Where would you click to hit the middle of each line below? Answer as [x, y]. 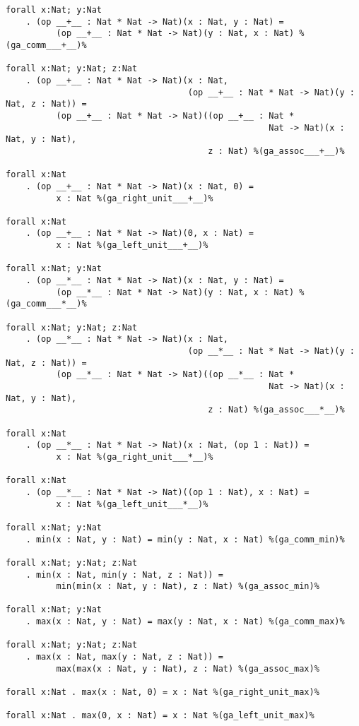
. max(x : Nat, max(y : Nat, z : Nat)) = [124, 657]
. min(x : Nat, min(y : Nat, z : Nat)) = [124, 575]
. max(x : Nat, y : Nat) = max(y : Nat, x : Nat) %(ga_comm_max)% [185, 622]
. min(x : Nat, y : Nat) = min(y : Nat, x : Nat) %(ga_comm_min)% [185, 539]
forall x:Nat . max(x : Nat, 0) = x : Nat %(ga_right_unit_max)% [163, 692]
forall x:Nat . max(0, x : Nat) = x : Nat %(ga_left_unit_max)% [160, 716]
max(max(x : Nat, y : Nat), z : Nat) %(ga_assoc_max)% [188, 668]
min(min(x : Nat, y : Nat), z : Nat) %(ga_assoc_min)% [188, 587]
